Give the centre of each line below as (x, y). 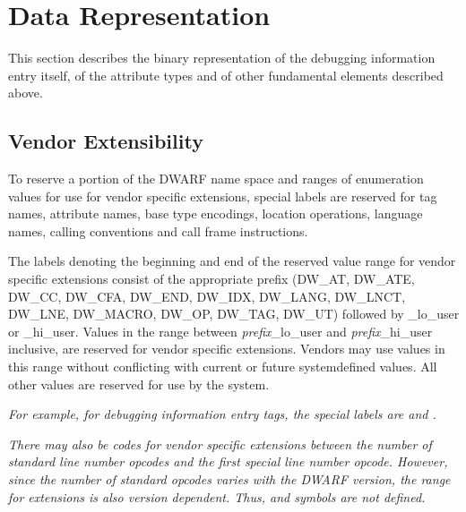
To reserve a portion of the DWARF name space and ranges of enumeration (216, 179)
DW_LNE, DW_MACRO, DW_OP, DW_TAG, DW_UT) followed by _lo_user (234, 314)
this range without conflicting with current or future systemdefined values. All (223, 367)
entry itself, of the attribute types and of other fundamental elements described (226, 75)
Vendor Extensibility (106, 141)
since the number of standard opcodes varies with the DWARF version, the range (229, 479)
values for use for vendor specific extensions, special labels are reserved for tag (223, 196)
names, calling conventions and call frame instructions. (158, 230)
